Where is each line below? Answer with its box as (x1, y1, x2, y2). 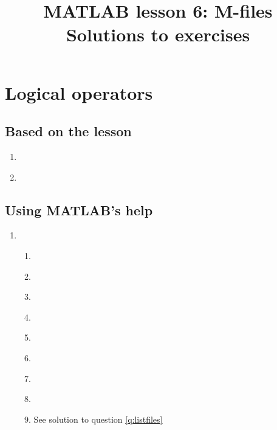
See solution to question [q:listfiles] (33, 412, 163, 425)
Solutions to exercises (66, 22, 250, 47)
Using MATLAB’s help (5, 200, 153, 219)
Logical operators (5, 80, 153, 105)
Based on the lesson (5, 122, 132, 140)
